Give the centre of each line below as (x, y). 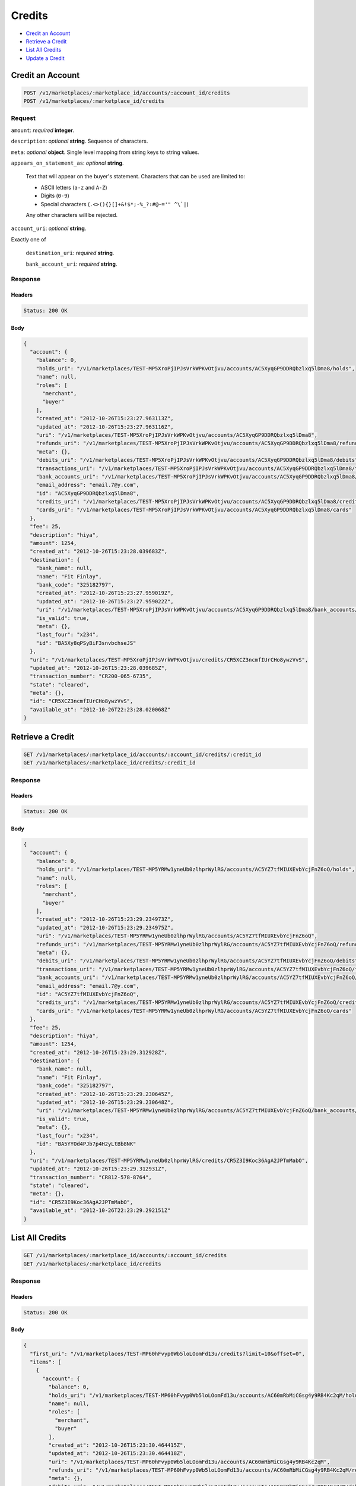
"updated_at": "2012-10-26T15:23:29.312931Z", (99, 1169)
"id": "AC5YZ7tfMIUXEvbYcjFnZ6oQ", (88, 994)
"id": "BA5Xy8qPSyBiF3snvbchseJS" (86, 643)
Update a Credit (45, 58)
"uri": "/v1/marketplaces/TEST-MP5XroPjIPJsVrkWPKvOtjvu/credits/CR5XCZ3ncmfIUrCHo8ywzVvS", (169, 659)
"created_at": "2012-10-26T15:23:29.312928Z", (99, 1052)
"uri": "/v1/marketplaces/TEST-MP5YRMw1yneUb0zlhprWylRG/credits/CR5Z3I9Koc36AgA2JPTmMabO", (169, 1160)
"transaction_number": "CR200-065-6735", (91, 676)
